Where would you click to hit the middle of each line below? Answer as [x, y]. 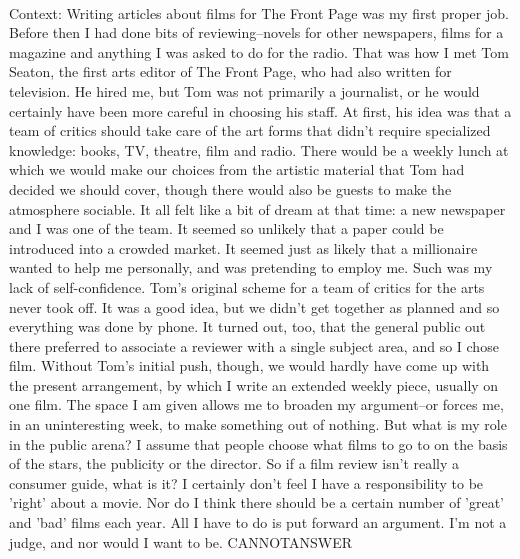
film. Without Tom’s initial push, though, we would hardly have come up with [249, 365]
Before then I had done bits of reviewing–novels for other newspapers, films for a [256, 32]
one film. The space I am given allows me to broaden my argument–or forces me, [256, 404]
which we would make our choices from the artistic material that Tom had [237, 169]
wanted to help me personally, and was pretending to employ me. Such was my [251, 267]
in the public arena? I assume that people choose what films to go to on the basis [258, 443]
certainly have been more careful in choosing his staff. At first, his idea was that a [260, 110]
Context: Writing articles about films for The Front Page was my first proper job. [259, 12]
